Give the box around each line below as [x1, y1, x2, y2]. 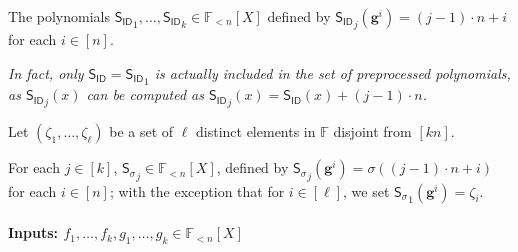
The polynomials [8, 6, 110, 26]
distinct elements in [196, 121, 316, 142]
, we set [343, 180, 390, 201]
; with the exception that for [109, 180, 285, 201]
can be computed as [86, 84, 204, 105]
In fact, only [8, 62, 84, 83]
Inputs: [8, 222, 59, 243]
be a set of [109, 121, 174, 142]
